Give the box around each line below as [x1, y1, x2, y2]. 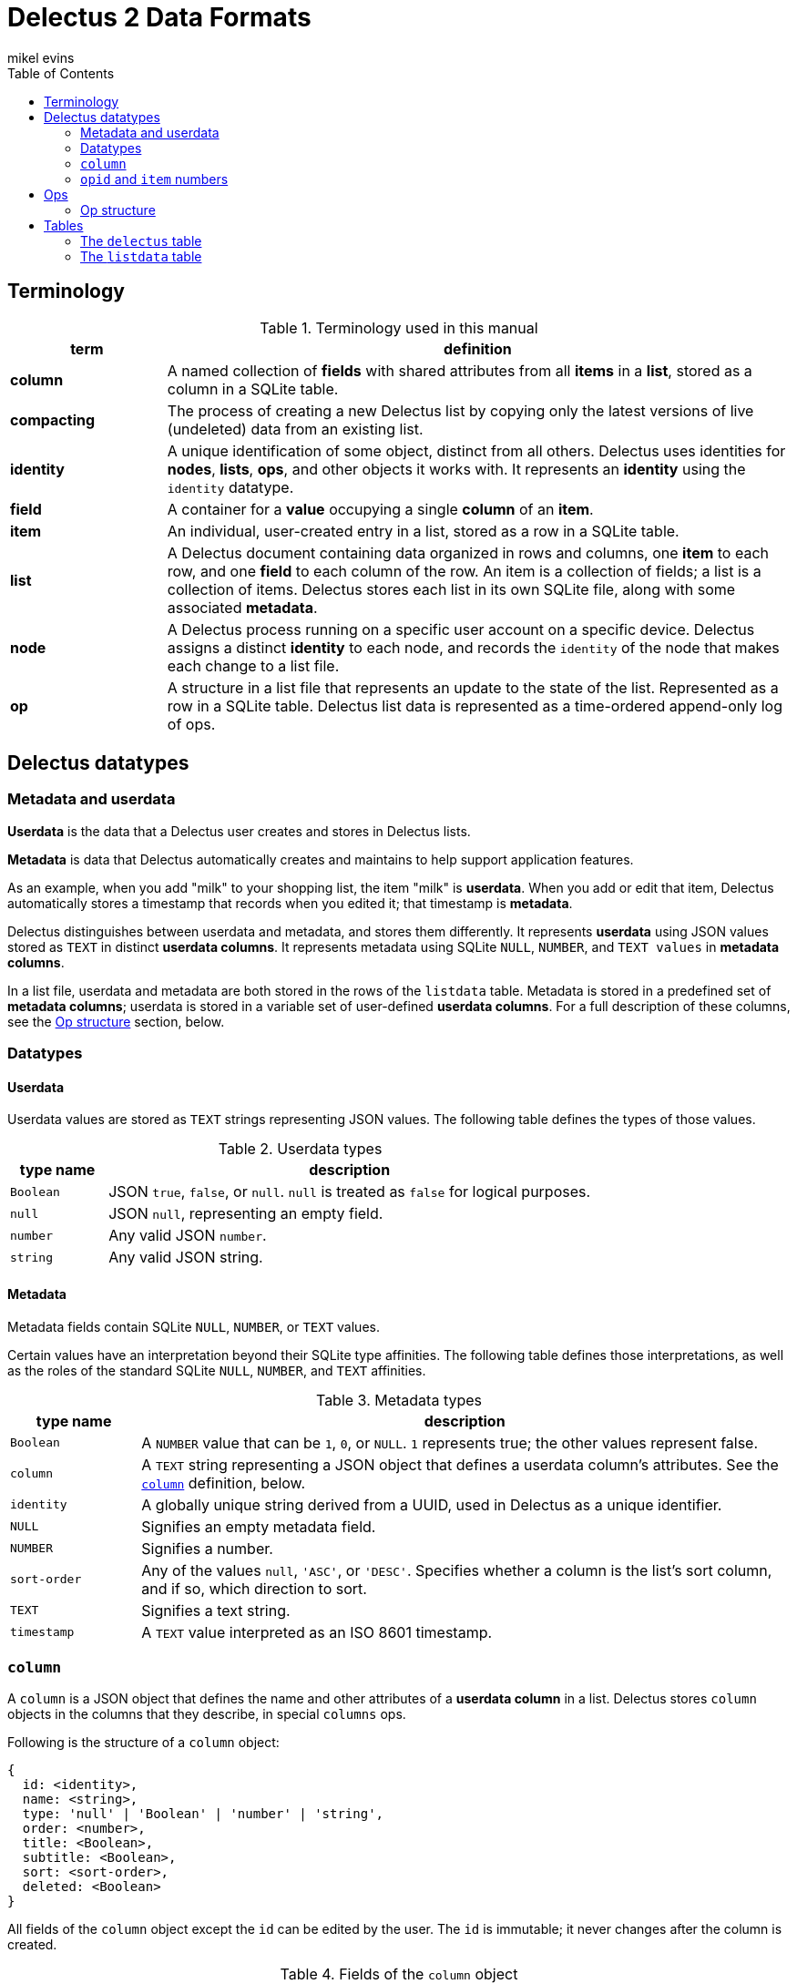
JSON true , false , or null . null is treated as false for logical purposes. [108, 1182, 591, 1202]
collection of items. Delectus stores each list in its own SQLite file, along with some [167, 579, 736, 598]
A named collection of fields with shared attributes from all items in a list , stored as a [167, 361, 752, 380]
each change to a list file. [167, 656, 340, 675]
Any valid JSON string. [108, 1248, 263, 1267]
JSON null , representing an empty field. [108, 1204, 383, 1223]
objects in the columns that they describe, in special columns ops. [7, 1706, 406, 1723]
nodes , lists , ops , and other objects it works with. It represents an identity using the [167, 459, 746, 478]
